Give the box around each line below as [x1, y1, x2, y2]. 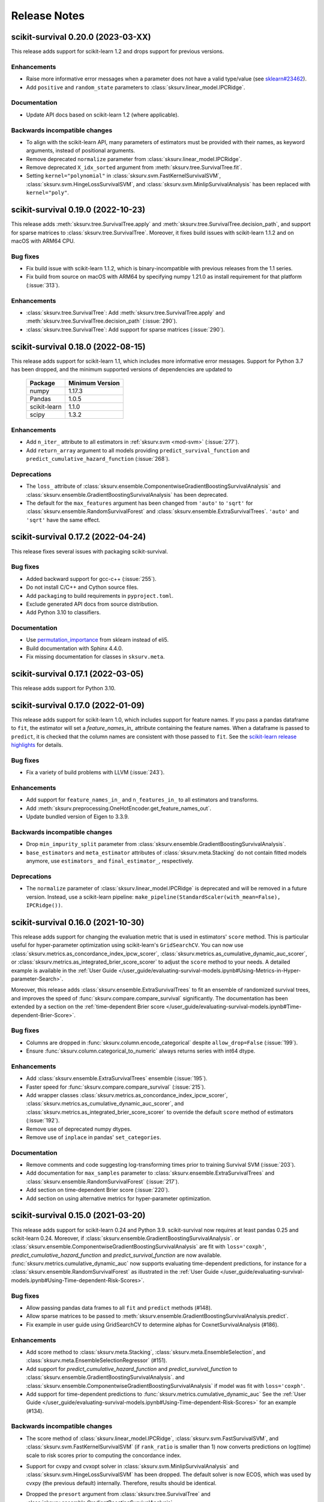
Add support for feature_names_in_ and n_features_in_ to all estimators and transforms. [26, 796, 259, 803]
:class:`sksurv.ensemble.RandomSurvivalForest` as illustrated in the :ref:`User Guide [11, 1268, 219, 1275]
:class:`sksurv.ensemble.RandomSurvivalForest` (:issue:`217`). [26, 1178, 179, 1185]
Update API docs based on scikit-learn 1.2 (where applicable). [26, 111, 179, 118]
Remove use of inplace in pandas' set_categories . [26, 1133, 161, 1141]
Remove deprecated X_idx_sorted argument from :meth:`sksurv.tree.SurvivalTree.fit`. [26, 164, 242, 171]
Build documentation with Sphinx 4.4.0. [26, 645, 123, 652]
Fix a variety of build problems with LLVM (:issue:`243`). [26, 769, 165, 776]
